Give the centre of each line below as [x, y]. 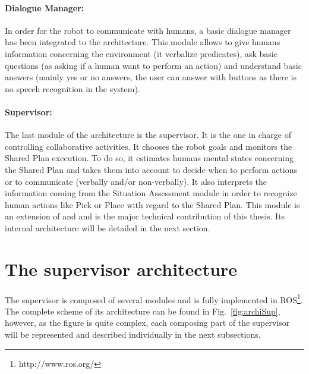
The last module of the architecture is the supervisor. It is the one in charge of [148, 135]
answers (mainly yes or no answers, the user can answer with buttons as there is [151, 77]
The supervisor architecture [121, 268]
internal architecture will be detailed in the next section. [108, 227]
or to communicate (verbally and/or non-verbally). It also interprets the [136, 181]
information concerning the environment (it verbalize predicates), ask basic [141, 53]
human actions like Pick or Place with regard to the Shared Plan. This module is [152, 204]
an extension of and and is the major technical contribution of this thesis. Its [145, 216]
